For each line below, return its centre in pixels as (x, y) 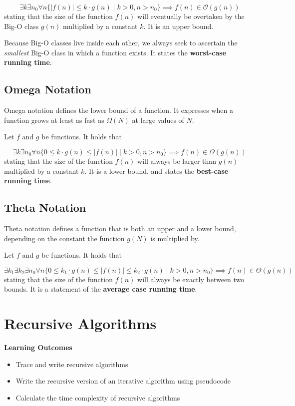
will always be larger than (177, 161)
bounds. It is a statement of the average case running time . (101, 289)
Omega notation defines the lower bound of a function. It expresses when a (119, 110)
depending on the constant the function (64, 238)
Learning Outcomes (38, 347)
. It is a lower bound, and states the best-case (156, 171)
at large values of (158, 120)
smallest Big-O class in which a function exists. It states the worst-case (115, 52)
